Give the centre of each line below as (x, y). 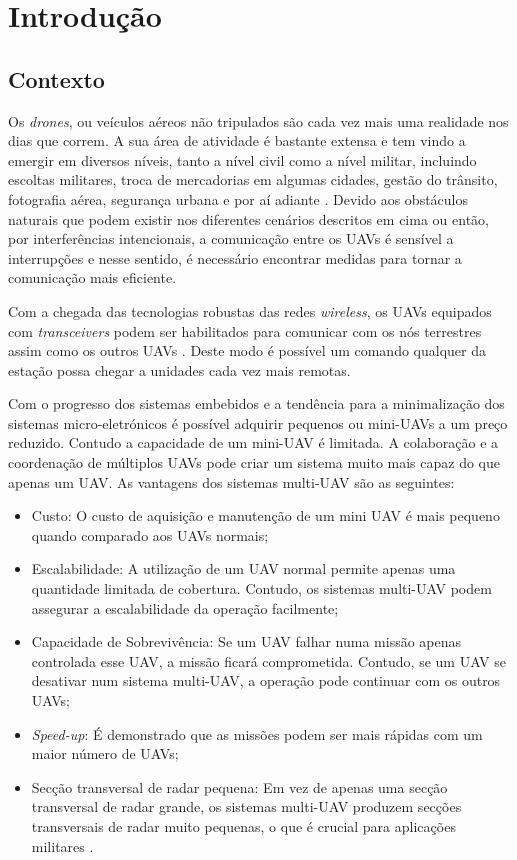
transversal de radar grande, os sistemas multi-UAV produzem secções (246, 806)
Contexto (56, 78)
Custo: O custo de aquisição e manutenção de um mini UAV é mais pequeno (265, 515)
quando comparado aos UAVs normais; (150, 534)
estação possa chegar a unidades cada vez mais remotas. (179, 369)
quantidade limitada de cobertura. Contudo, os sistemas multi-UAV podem (261, 588)
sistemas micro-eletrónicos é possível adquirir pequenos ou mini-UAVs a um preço (258, 422)
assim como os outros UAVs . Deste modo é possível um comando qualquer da (247, 350)
